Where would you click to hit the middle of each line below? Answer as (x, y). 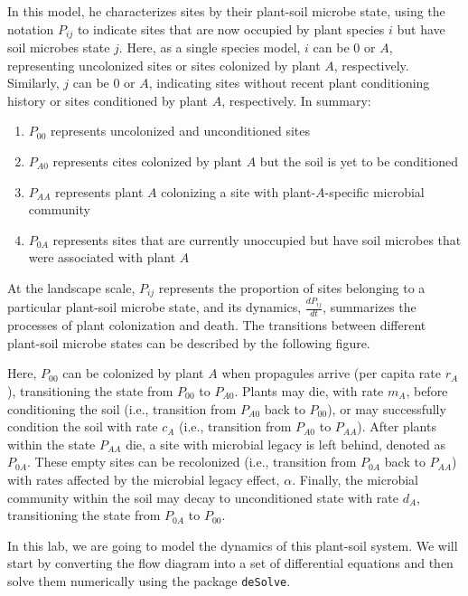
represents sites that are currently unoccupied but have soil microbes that (257, 239)
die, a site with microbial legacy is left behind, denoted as (285, 444)
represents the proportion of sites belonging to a (292, 287)
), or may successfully (387, 408)
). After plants (397, 426)
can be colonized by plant (133, 373)
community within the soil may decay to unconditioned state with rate (203, 497)
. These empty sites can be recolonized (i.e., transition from (192, 462)
